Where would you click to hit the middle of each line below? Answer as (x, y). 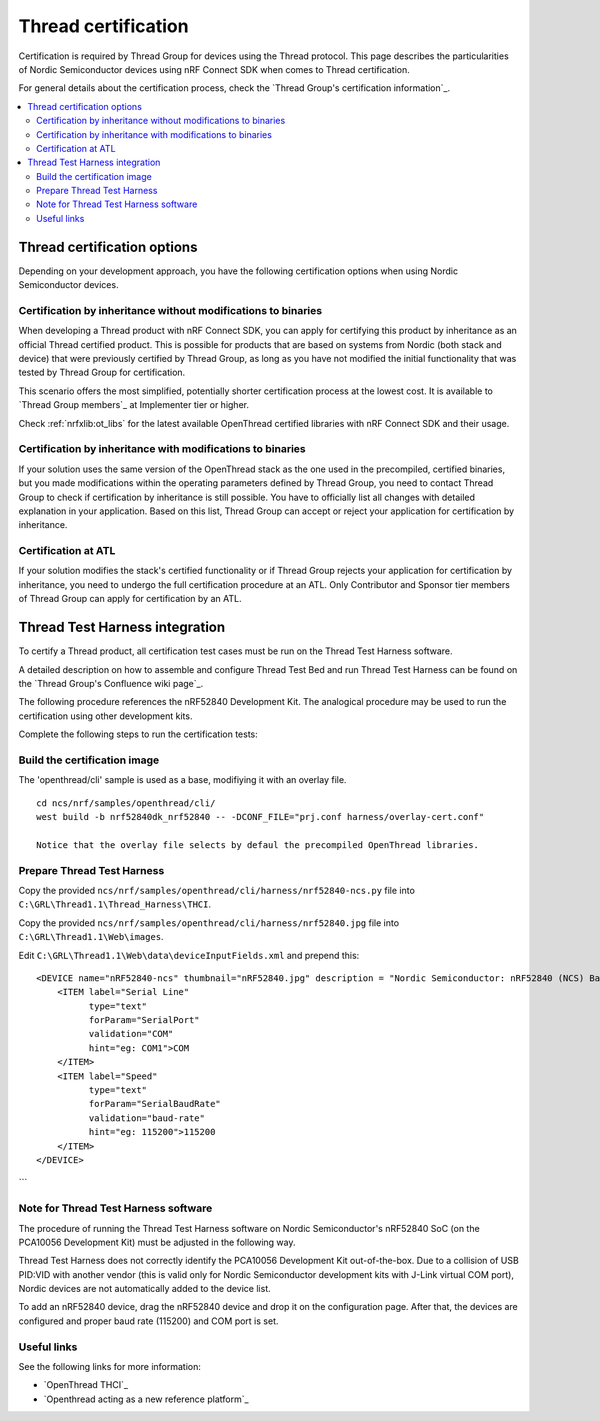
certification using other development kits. (105, 716)
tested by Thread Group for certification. (102, 372)
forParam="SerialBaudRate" (155, 1104)
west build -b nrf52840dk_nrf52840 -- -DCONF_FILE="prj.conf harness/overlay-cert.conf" (260, 817)
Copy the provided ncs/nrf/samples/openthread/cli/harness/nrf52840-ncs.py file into (216, 890)
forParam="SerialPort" (144, 1020)
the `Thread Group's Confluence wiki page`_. (111, 683)
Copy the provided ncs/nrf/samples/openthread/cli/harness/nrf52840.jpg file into (209, 922)
